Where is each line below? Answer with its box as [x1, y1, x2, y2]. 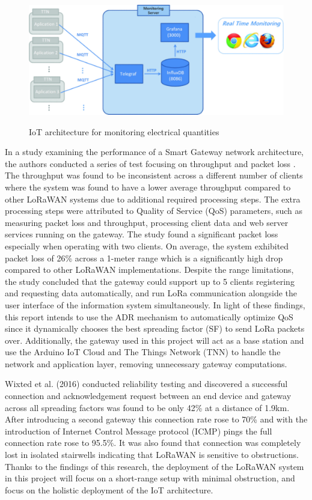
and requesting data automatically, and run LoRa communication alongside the [5, 287, 297, 299]
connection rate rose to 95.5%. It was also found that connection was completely [5, 436, 301, 449]
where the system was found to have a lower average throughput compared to [5, 180, 291, 193]
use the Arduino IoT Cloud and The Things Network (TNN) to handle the [5, 346, 281, 358]
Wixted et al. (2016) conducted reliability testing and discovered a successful [5, 377, 288, 390]
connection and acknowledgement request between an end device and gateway [5, 389, 292, 402]
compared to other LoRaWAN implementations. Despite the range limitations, [5, 263, 294, 276]
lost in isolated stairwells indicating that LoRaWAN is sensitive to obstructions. [5, 448, 299, 461]
